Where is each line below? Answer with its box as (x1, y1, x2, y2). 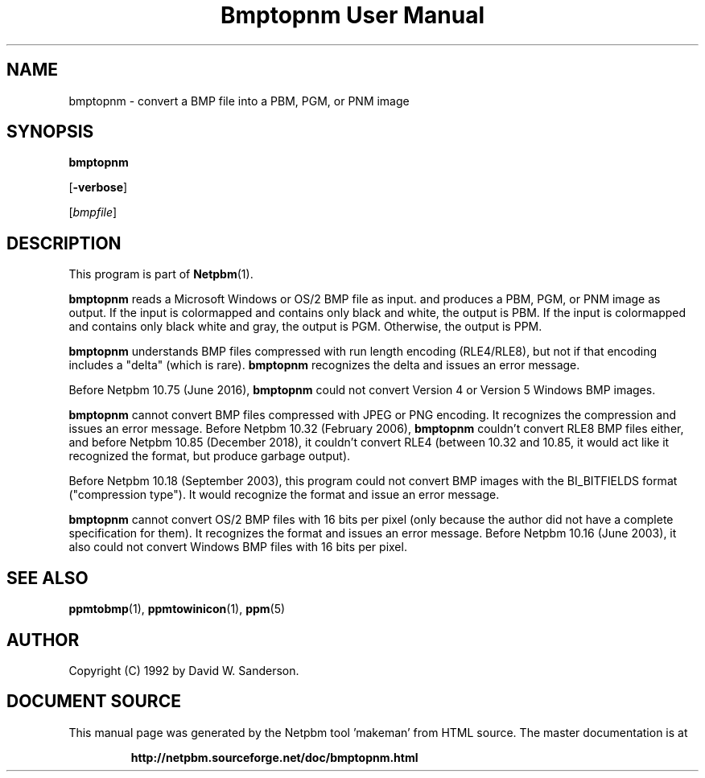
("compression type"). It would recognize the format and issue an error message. (68, 488, 500, 502)
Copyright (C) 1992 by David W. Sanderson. (68, 663, 299, 677)
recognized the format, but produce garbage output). (68, 449, 351, 463)
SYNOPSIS (6, 121, 94, 142)
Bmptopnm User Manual (220, 2, 485, 29)
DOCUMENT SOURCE (6, 691, 181, 712)
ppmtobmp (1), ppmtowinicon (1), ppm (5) (68, 602, 286, 616)
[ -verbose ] (68, 180, 128, 195)
